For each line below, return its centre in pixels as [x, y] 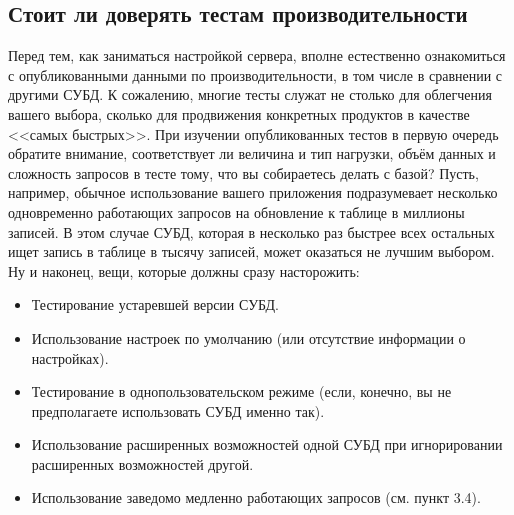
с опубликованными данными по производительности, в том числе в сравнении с [255, 74]
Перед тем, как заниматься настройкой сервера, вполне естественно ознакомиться [257, 55]
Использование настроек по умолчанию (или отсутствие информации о [248, 337]
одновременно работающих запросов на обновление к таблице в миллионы [236, 211]
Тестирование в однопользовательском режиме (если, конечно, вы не [241, 391]
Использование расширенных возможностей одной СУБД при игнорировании [267, 444]
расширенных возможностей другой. [142, 463]
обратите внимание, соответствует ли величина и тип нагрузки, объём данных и [252, 153]
